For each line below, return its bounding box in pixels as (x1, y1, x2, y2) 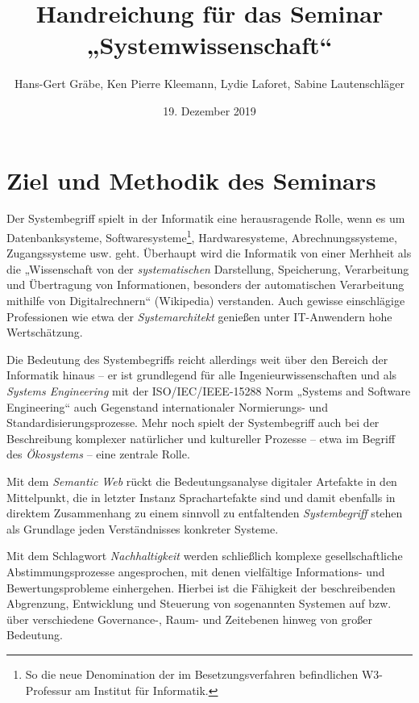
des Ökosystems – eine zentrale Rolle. (6, 446, 190, 462)
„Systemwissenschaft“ (86, 28, 333, 61)
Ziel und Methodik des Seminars (6, 163, 376, 196)
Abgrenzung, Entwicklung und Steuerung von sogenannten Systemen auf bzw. (6, 595, 392, 612)
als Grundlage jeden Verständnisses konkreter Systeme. (6, 520, 279, 537)
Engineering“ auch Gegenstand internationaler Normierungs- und (6, 398, 328, 415)
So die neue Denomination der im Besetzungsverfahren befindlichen (25, 665, 359, 682)
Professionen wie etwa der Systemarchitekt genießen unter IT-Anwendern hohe (6, 308, 392, 324)
